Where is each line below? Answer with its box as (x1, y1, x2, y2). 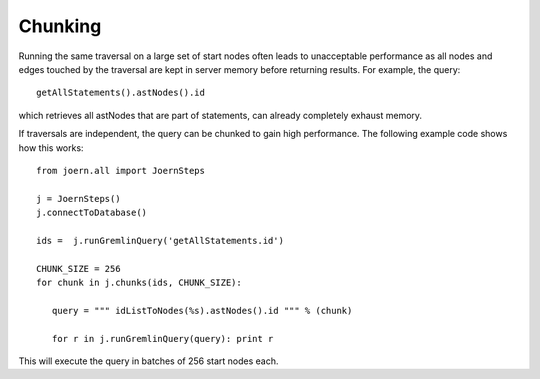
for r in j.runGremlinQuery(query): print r (51, 333, 274, 344)
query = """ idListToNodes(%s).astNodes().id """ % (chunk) (51, 305, 353, 316)
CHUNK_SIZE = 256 (36, 263, 121, 274)
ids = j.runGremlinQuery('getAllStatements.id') (36, 235, 285, 246)
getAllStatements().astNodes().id (36, 87, 205, 99)
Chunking (18, 15, 102, 37)
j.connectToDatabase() (36, 207, 148, 219)
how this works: (18, 141, 84, 154)
